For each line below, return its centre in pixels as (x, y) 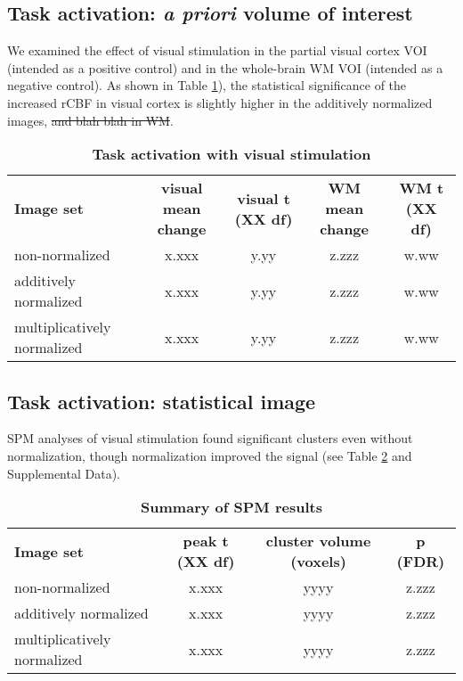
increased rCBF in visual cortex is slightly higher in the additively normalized (220, 102)
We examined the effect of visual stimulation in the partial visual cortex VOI (217, 50)
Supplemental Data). (64, 473)
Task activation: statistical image (162, 401)
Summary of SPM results (231, 507)
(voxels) (318, 562)
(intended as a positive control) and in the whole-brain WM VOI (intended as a (225, 67)
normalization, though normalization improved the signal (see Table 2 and (210, 455)
